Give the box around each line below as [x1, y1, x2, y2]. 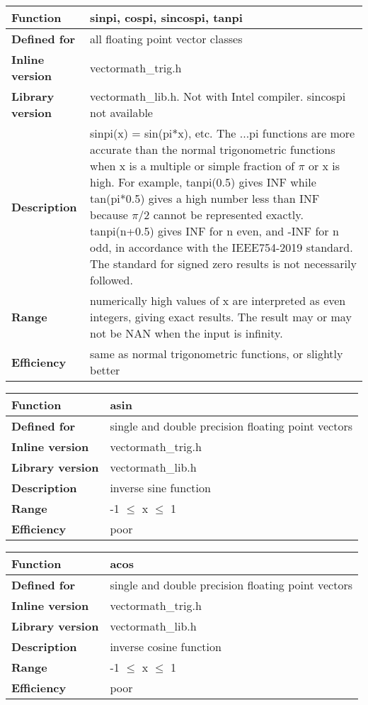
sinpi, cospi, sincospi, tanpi [90, 9, 243, 26]
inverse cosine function [110, 638, 222, 655]
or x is [308, 157, 340, 174]
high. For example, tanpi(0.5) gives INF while [90, 174, 316, 190]
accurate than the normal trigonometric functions [90, 141, 335, 157]
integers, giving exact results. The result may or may [90, 309, 352, 325]
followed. [90, 272, 133, 288]
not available [90, 104, 153, 121]
